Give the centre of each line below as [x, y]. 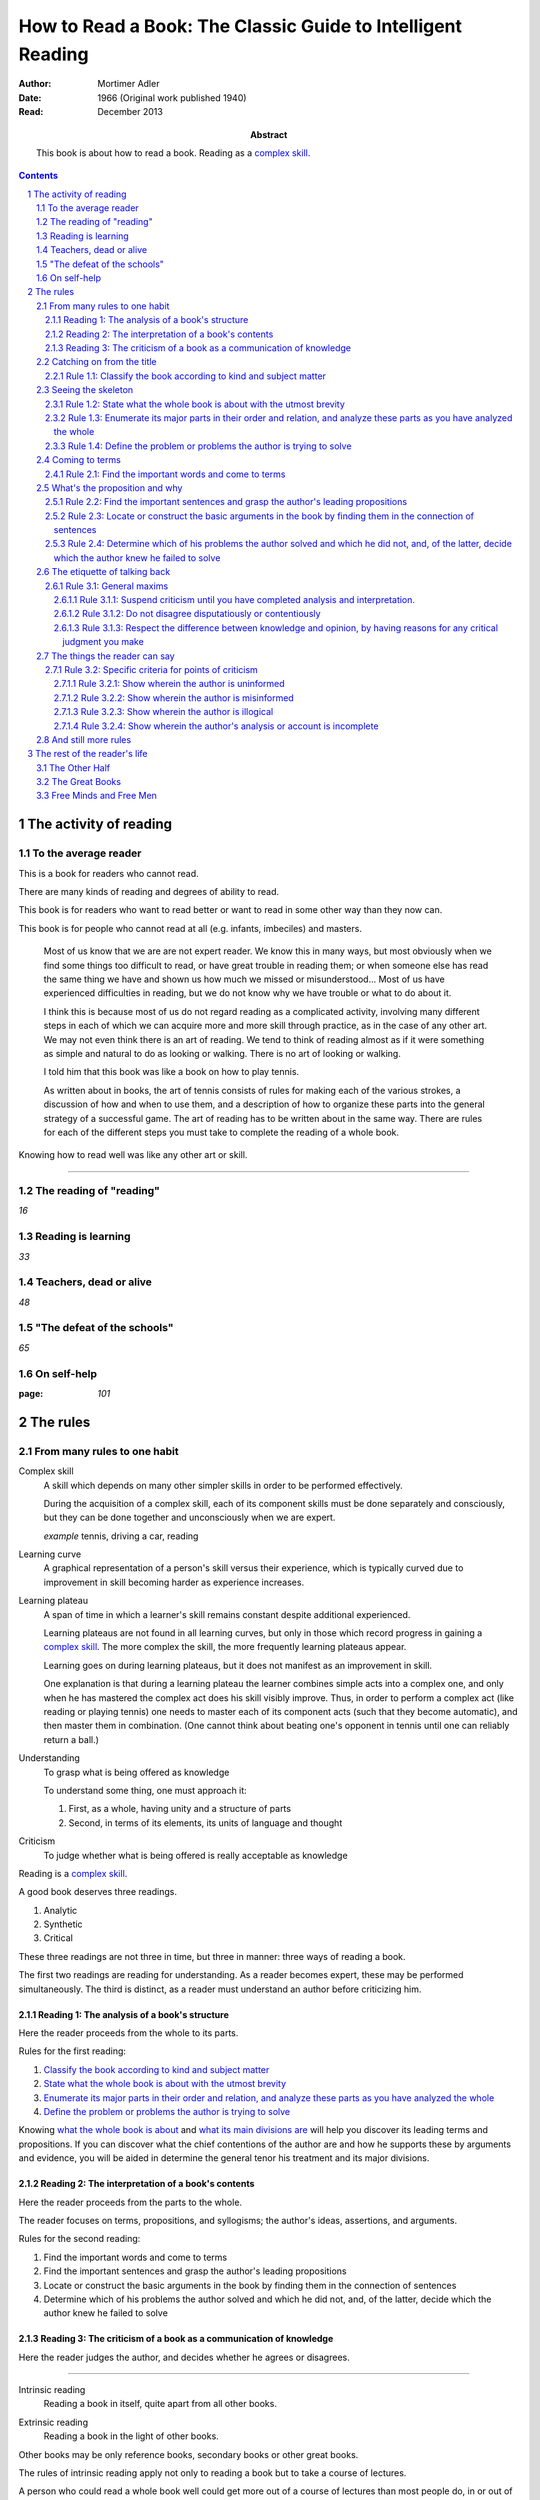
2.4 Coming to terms [79, 460]
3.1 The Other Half [73, 767]
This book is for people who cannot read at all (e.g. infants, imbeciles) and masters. [190, 928]
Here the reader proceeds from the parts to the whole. [130, 2202]
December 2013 [130, 112]
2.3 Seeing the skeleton [85, 390]
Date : [30, 97]
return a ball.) [71, 1739]
